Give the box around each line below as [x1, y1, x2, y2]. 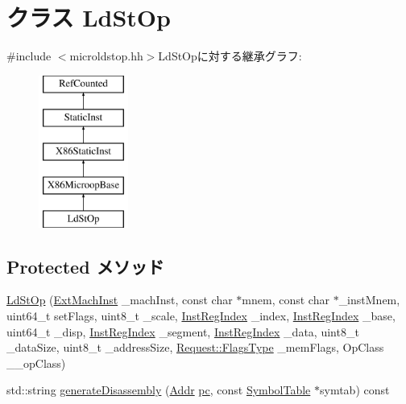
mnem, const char [242, 291, 329, 308]
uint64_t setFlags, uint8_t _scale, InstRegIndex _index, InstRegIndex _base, [6, 307, 396, 324]
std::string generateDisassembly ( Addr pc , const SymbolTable [6, 381, 311, 398]
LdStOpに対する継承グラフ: [158, 47, 302, 64]
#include [6, 47, 52, 64]
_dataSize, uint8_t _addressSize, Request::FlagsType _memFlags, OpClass [6, 339, 384, 356]
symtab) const [319, 381, 390, 398]
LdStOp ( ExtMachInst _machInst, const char [6, 291, 233, 308]
